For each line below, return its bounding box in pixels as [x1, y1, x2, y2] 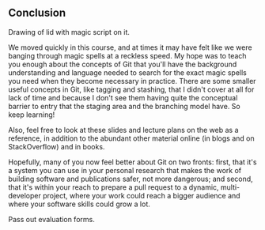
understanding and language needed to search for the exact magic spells [8, 67, 248, 77]
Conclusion [8, 6, 66, 20]
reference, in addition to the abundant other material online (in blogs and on [8, 134, 255, 143]
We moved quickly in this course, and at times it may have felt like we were [8, 43, 252, 52]
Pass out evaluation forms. [8, 214, 95, 224]
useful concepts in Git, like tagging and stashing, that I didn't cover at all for [8, 85, 255, 94]
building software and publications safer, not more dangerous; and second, [8, 174, 253, 183]
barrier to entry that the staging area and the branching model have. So [8, 101, 240, 111]
